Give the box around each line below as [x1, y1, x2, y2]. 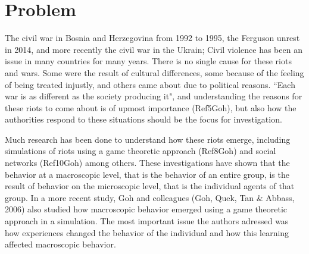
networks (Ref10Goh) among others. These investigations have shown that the [5, 156, 290, 169]
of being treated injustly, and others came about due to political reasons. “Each [5, 78, 295, 90]
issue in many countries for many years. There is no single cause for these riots [5, 55, 292, 67]
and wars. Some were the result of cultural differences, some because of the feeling [5, 66, 304, 79]
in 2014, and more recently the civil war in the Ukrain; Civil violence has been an [5, 43, 302, 55]
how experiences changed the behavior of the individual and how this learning [5, 226, 289, 239]
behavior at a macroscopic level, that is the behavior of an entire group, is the [5, 168, 289, 180]
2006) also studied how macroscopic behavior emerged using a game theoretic [5, 203, 288, 215]
